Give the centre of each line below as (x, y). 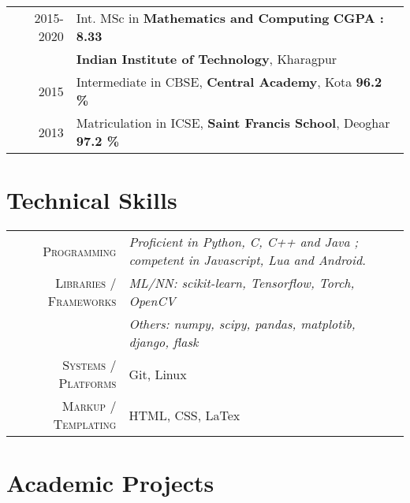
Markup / (89, 406)
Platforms (88, 383)
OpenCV (152, 301)
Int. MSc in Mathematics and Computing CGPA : (230, 18)
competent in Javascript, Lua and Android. (248, 260)
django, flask (164, 342)
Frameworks (82, 301)
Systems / (89, 365)
